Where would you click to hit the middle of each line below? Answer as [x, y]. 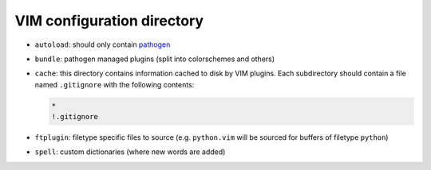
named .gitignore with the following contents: [115, 84]
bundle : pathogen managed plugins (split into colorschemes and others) [155, 59]
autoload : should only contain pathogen [103, 44]
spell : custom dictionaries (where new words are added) [130, 152]
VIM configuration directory [109, 21]
